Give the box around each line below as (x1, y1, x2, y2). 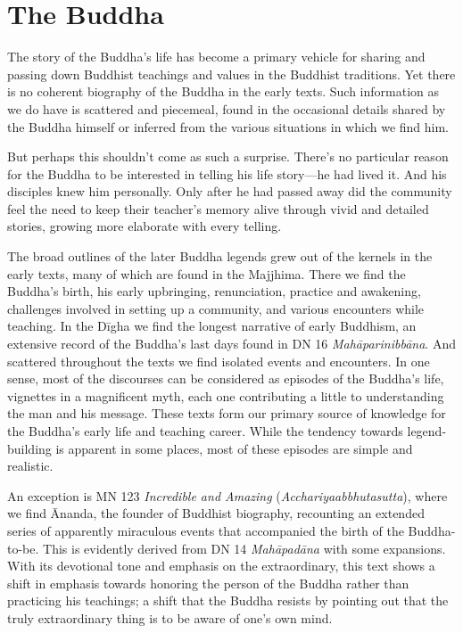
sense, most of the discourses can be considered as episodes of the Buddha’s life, (7, 369, 444, 388)
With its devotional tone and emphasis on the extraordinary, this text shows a (7, 556, 435, 575)
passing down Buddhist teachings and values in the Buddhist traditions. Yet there (7, 64, 456, 83)
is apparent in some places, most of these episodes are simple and (55, 439, 413, 457)
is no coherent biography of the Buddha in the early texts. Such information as (7, 82, 440, 101)
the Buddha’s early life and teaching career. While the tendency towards (7, 422, 403, 440)
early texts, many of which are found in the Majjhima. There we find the (7, 264, 406, 283)
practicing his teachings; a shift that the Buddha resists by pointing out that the (7, 591, 449, 610)
